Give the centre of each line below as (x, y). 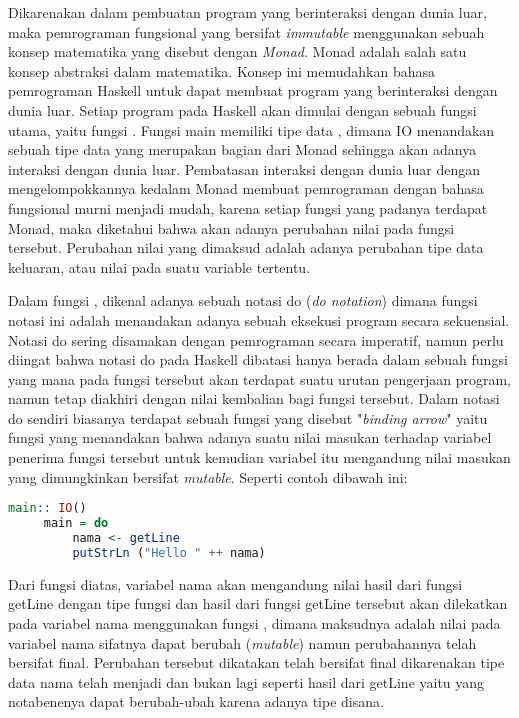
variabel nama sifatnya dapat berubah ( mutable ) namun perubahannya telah (242, 642)
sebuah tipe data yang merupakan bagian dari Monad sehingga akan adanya (242, 149)
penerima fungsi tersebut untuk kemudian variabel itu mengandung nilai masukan (259, 457)
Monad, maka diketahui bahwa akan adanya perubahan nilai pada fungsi (231, 227)
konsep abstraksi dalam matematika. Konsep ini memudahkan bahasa (222, 70)
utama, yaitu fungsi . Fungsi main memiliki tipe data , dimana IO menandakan (251, 129)
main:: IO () (47, 508)
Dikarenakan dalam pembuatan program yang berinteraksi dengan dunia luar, (247, 12)
